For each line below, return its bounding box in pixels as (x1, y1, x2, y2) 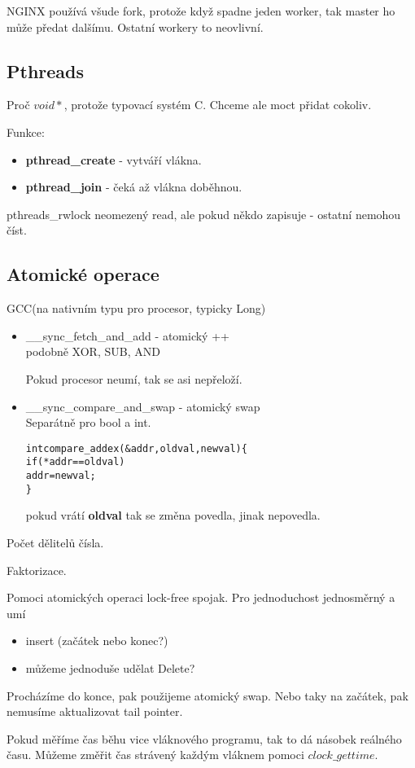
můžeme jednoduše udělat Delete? (25, 659, 195, 676)
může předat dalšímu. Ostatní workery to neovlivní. (7, 18, 264, 35)
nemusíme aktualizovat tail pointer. (7, 703, 183, 720)
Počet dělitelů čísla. (7, 533, 104, 551)
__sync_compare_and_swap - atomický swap (25, 397, 260, 415)
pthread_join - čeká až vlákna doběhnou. (25, 178, 242, 195)
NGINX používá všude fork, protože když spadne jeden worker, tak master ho (7, 2, 395, 19)
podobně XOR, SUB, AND (25, 343, 160, 360)
